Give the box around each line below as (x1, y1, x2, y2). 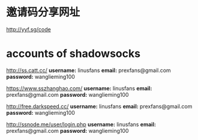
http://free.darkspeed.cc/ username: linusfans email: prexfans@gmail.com (6, 103, 193, 110)
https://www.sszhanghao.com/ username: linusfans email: (6, 85, 152, 92)
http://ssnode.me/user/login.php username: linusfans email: (6, 121, 156, 128)
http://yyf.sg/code (6, 25, 51, 33)
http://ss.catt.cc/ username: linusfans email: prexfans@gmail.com (6, 67, 171, 74)
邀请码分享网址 (6, 5, 80, 19)
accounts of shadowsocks (6, 47, 141, 61)
